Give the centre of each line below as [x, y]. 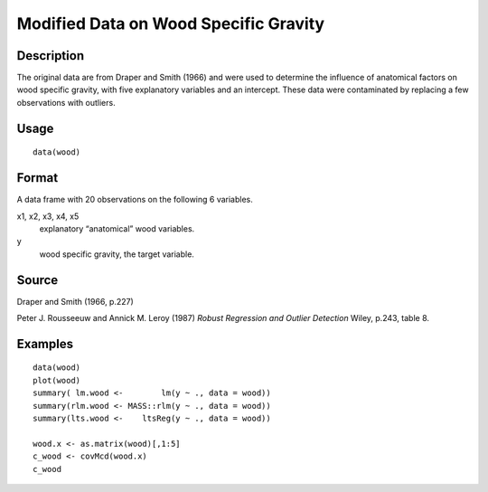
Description [51, 56]
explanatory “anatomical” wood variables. [117, 228]
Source [38, 280]
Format [38, 178]
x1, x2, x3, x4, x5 [48, 216]
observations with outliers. [66, 102]
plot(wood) [57, 380]
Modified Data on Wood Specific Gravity [171, 24]
